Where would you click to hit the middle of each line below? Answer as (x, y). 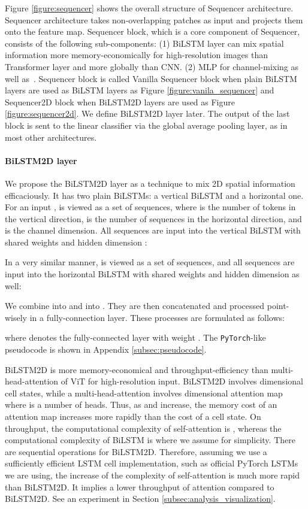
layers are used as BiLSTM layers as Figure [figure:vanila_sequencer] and (140, 90)
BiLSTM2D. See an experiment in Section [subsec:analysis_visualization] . (140, 499)
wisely (16, 317)
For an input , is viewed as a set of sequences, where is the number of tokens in (150, 207)
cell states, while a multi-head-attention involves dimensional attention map (144, 393)
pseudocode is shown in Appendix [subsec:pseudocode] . (106, 349)
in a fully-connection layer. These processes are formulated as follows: (157, 317)
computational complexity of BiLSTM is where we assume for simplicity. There (150, 440)
